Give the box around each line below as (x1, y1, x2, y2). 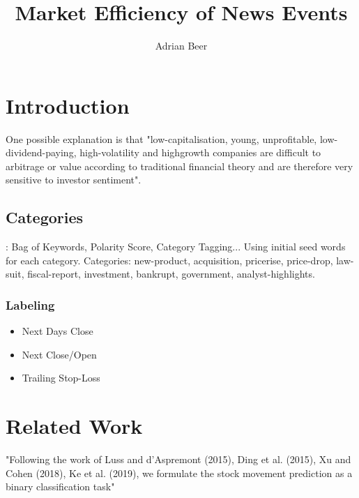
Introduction (6, 91, 130, 119)
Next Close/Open (22, 347, 97, 361)
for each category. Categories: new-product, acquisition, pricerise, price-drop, (6, 252, 333, 267)
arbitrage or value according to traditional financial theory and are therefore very (6, 158, 353, 173)
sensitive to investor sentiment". (6, 172, 142, 187)
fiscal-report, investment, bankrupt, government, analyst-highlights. (27, 266, 315, 281)
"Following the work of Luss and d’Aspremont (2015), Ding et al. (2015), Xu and (6, 452, 351, 467)
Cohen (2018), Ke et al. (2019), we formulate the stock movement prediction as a (6, 465, 353, 480)
